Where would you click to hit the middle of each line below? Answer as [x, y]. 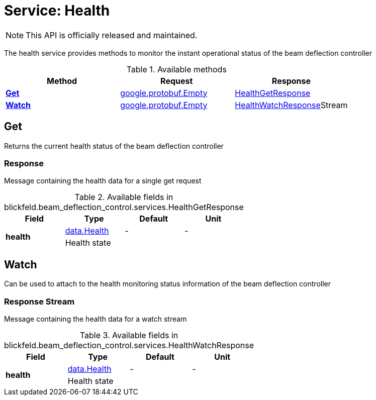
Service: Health [57, 11]
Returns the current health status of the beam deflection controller [114, 146]
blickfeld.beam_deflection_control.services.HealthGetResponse [124, 207]
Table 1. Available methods [176, 69]
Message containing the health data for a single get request [103, 181]
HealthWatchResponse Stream [291, 105]
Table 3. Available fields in [129, 335]
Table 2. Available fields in [124, 197]
